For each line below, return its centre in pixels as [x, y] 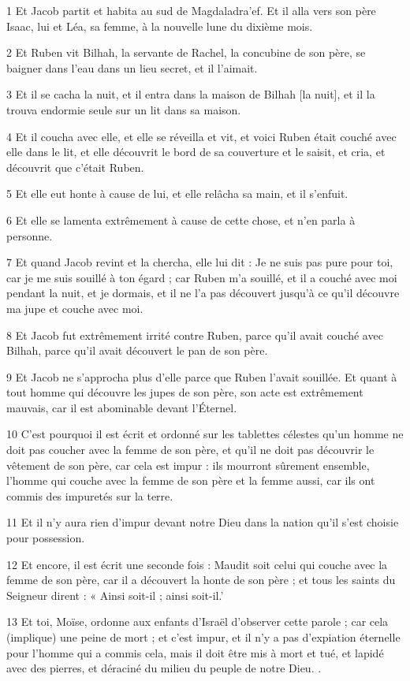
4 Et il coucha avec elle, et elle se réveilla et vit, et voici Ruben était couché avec [201, 136]
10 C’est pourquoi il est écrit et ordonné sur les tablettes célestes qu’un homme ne [205, 434]
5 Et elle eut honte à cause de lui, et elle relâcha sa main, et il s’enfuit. [177, 194]
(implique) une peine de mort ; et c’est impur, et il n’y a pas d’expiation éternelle [203, 637]
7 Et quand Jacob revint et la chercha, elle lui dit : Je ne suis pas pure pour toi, [200, 262]
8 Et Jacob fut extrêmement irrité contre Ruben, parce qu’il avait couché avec [195, 335]
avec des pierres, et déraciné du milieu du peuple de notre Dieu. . [164, 668]
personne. [30, 235]
